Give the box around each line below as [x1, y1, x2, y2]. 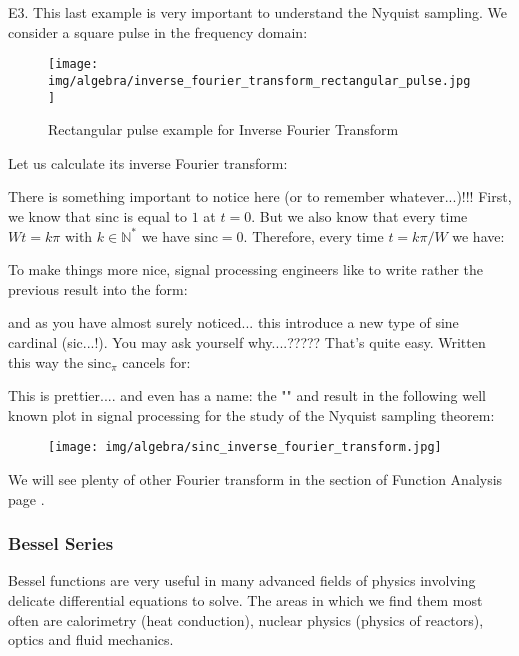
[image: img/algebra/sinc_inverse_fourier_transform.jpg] [48, 440, 442, 455]
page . [8, 488, 45, 509]
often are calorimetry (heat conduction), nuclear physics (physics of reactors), [8, 609, 484, 630]
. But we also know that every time [251, 205, 468, 226]
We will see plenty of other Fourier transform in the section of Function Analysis [8, 468, 503, 489]
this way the [8, 351, 84, 372]
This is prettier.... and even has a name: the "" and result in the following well [8, 385, 486, 406]
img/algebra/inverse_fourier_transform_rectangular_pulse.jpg [48, 73, 471, 88]
